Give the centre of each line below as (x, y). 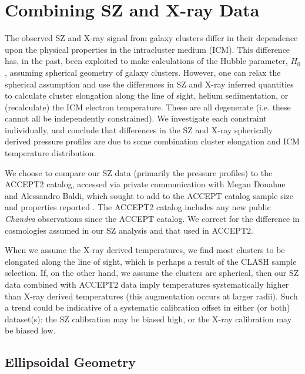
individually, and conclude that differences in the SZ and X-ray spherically (139, 129)
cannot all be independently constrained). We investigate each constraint (136, 118)
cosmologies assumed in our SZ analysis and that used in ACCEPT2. (129, 230)
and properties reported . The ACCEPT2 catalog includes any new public (138, 207)
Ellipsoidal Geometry (70, 362)
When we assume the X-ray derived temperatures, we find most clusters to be (145, 250)
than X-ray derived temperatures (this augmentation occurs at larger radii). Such (151, 296)
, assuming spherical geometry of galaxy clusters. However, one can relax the (143, 72)
